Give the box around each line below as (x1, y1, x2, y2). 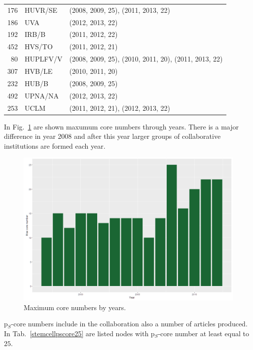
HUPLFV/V (25, 54, 63, 64)
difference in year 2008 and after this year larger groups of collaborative (4, 131, 221, 141)
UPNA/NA (25, 90, 59, 100)
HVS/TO (25, 41, 53, 52)
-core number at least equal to (158, 328, 249, 338)
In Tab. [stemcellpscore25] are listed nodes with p (4, 328, 155, 338)
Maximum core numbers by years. (24, 302, 126, 312)
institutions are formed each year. (4, 140, 106, 151)
